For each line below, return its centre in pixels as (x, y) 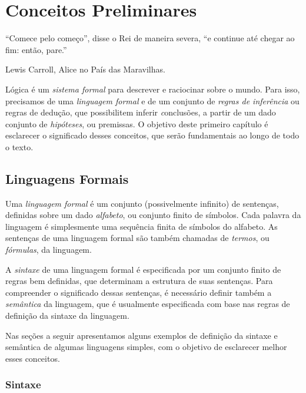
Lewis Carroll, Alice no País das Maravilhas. (85, 69)
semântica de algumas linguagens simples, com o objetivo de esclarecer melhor (146, 347)
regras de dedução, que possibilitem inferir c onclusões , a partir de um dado (141, 112)
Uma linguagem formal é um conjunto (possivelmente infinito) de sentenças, (142, 203)
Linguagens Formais (67, 178)
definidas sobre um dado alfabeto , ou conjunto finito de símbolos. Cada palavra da (153, 215)
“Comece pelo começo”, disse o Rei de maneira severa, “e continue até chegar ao (150, 38)
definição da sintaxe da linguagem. (67, 316)
